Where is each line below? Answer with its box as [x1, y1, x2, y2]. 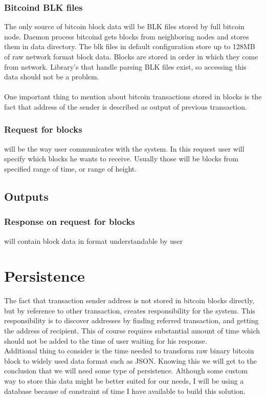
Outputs [4, 188, 49, 204]
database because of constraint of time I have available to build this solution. [4, 385, 246, 396]
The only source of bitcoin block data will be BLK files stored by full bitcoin [4, 21, 245, 32]
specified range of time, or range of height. [4, 163, 137, 174]
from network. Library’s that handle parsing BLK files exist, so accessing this [4, 61, 247, 72]
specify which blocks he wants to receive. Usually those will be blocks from [4, 153, 238, 164]
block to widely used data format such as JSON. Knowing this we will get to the [4, 355, 257, 366]
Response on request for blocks [4, 215, 135, 228]
